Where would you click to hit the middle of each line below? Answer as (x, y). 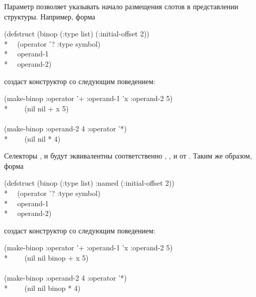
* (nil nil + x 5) (36, 108)
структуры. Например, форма (50, 16)
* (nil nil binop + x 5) (46, 257)
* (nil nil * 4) (32, 138)
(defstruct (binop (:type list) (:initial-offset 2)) (77, 34)
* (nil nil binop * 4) (42, 288)
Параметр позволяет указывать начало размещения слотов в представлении (121, 6)
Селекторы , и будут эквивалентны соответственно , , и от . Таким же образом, (128, 156)
